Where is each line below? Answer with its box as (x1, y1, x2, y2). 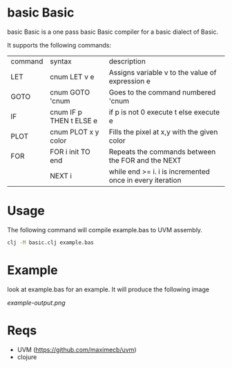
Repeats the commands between (108, 147, 216, 156)
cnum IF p (50, 107, 83, 116)
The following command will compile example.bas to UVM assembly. (7, 225, 202, 234)
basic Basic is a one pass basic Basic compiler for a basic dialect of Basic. (7, 28, 219, 36)
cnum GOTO (50, 88, 90, 97)
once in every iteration (108, 175, 182, 185)
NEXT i (50, 171, 72, 181)
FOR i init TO (50, 147, 91, 156)
